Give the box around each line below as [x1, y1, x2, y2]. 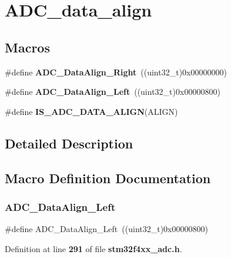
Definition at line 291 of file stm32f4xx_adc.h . [5, 242, 182, 254]
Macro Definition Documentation [5, 168, 211, 187]
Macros [5, 38, 50, 56]
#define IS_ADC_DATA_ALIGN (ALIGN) [5, 105, 178, 117]
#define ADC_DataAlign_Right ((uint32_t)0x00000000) [5, 65, 227, 78]
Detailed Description [5, 134, 133, 152]
